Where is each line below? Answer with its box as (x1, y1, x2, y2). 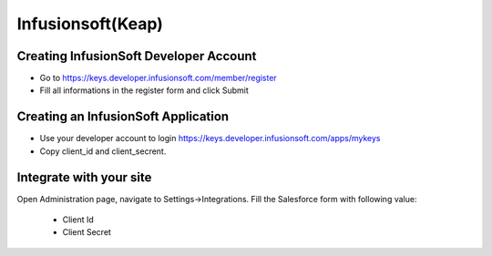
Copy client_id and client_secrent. (39, 146, 167, 157)
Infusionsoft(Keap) (16, 14, 164, 34)
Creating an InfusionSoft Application (16, 109, 230, 125)
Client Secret (62, 227, 111, 238)
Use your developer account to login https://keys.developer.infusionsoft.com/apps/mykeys (39, 133, 381, 144)
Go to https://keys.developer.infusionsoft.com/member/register (39, 73, 277, 84)
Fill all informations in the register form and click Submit (39, 85, 250, 96)
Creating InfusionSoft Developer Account (16, 48, 257, 64)
